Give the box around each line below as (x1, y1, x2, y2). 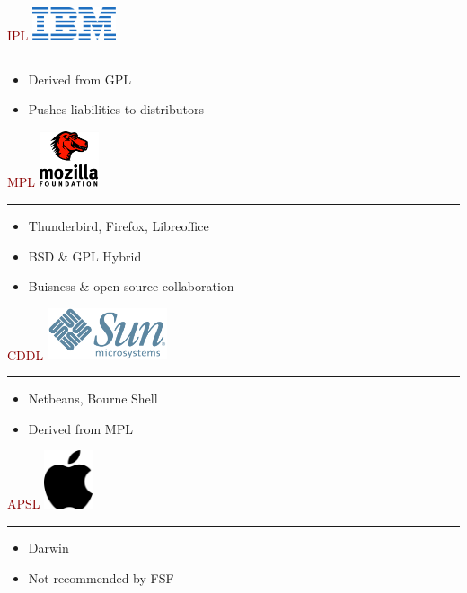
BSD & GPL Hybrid (28, 246, 142, 265)
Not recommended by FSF (28, 568, 174, 587)
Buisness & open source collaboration (28, 277, 234, 296)
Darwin (28, 538, 69, 557)
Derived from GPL (28, 69, 132, 88)
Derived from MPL (28, 419, 133, 438)
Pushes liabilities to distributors (28, 100, 204, 119)
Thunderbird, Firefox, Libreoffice (28, 217, 209, 235)
